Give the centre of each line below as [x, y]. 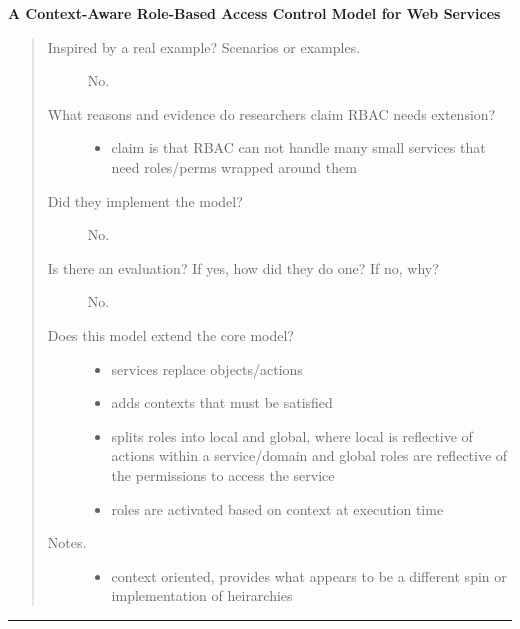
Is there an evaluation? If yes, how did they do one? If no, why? [243, 267]
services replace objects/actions [207, 368]
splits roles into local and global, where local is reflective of [292, 435]
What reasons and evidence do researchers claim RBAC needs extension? [271, 113]
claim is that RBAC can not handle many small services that [298, 147]
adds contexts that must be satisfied [222, 402]
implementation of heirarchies [202, 595]
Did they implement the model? [145, 200]
